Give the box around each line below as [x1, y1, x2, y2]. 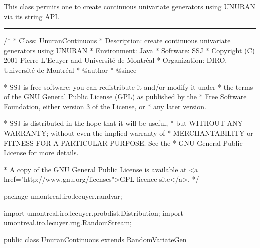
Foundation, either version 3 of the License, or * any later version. [4, 101, 206, 111]
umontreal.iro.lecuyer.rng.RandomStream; [4, 217, 132, 228]
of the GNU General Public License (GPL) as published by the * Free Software [4, 91, 247, 102]
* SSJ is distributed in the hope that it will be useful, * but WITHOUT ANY [4, 118, 243, 128]
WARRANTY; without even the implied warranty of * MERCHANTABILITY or [4, 127, 253, 138]
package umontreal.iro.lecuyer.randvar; [4, 190, 122, 201]
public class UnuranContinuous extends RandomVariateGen [4, 234, 187, 244]
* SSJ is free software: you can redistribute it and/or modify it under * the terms [4, 81, 253, 92]
